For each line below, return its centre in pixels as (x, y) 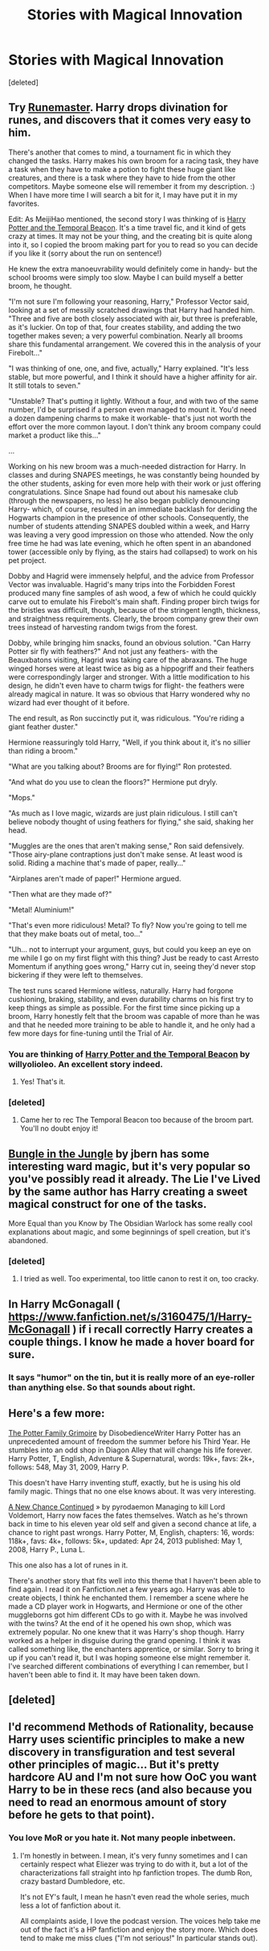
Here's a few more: (57, 1413)
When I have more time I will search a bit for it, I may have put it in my (123, 195)
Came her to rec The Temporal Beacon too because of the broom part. (137, 1120)
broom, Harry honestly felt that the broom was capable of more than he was (134, 1016)
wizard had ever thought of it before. (69, 702)
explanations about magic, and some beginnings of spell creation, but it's (129, 1232)
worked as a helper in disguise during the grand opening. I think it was (124, 1640)
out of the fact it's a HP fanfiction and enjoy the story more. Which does (139, 1929)
